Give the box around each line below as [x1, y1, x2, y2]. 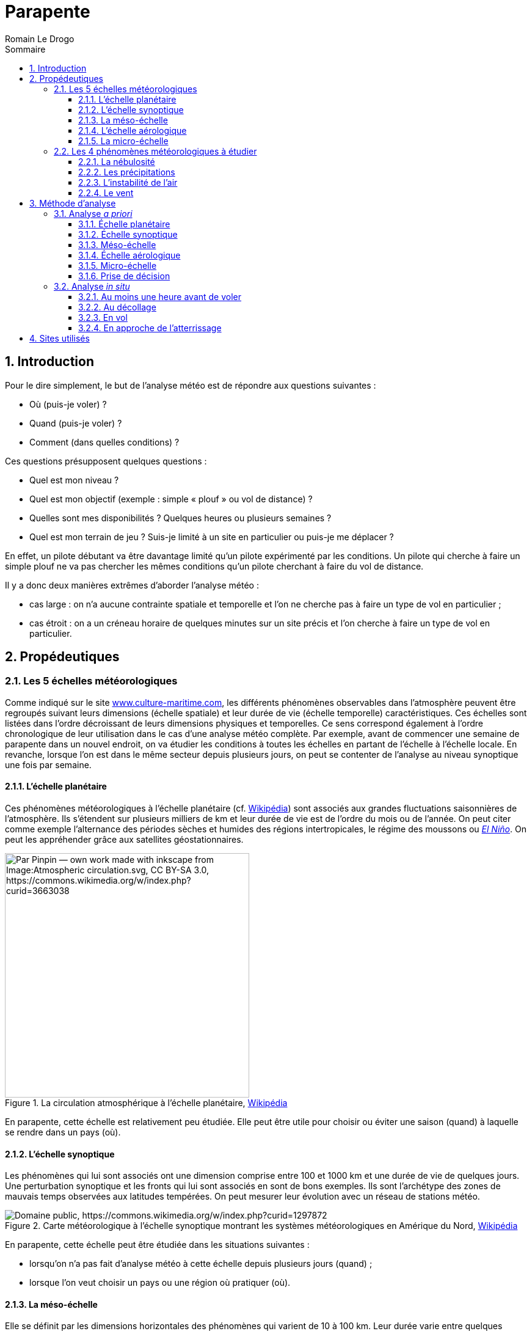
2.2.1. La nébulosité [78, 156, 155, 167]
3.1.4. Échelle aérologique [78, 249, 181, 260]
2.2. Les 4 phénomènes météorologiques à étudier [54, 145, 257, 156]
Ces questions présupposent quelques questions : [5, 455, 207, 466]
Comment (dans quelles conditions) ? [29, 436, 180, 447]
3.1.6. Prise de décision [78, 270, 170, 281]
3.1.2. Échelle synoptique [78, 229, 178, 240]
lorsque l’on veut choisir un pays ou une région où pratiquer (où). [29, 1277, 291, 1288]
